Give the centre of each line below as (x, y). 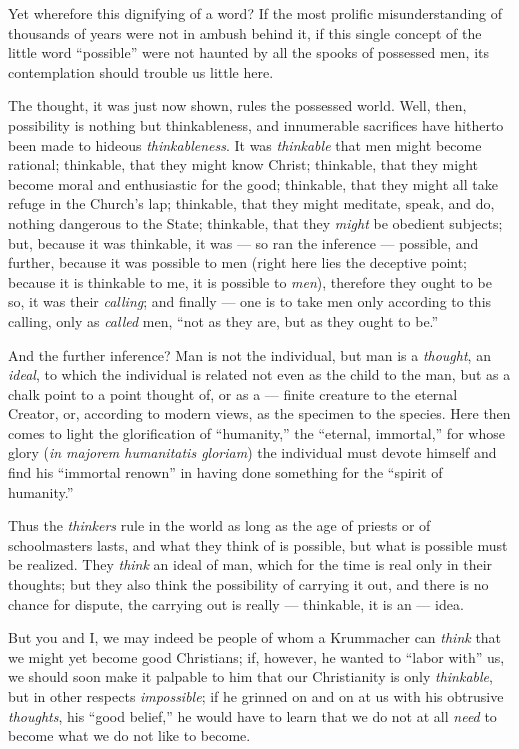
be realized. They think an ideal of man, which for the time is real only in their (250, 564)
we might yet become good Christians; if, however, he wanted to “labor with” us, (256, 656)
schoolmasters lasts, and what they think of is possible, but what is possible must (258, 544)
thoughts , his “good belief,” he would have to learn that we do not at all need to (252, 715)
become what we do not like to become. (129, 735)
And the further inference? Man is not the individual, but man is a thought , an (249, 354)
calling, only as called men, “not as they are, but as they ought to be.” (223, 320)
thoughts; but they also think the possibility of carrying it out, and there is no (248, 584)
